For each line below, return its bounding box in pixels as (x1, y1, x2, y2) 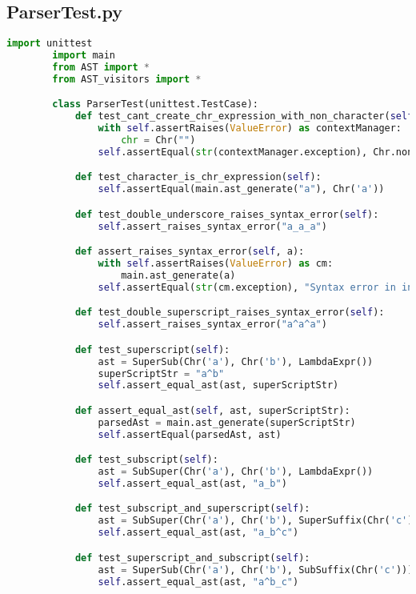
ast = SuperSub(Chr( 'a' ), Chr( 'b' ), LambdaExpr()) (98, 355, 374, 367)
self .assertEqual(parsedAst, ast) (98, 428, 282, 440)
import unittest (6, 38, 93, 50)
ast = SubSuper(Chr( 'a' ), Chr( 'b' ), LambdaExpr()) (98, 466, 374, 478)
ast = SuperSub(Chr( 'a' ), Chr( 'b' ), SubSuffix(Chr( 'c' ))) (98, 564, 414, 576)
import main (52, 50, 116, 62)
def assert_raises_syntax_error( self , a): (74, 246, 305, 258)
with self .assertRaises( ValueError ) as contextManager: (98, 122, 402, 134)
